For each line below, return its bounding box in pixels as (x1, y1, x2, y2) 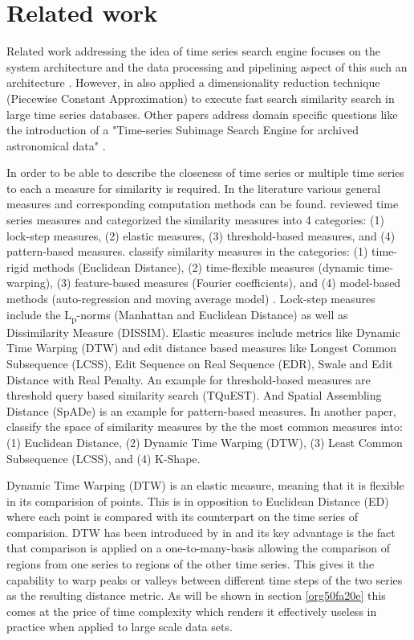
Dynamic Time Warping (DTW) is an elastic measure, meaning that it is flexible (6, 477, 404, 494)
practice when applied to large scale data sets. (6, 618, 233, 635)
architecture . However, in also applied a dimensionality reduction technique (6, 74, 380, 91)
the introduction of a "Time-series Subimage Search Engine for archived (6, 121, 359, 138)
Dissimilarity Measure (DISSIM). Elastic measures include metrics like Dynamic (6, 323, 400, 340)
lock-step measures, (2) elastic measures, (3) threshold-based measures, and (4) (6, 227, 396, 244)
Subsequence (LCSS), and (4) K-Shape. (6, 449, 201, 466)
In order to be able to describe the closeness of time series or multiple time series (6, 164, 404, 181)
